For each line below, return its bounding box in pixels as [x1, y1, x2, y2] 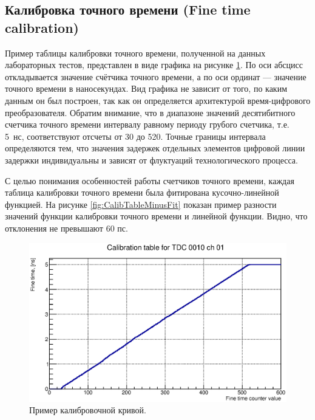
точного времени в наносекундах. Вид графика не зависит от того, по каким [5, 82, 287, 95]
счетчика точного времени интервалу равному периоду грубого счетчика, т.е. [5, 118, 290, 131]
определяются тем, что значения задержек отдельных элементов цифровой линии [5, 142, 305, 154]
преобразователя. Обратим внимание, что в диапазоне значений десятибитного [5, 106, 296, 119]
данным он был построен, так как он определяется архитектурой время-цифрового [5, 94, 311, 106]
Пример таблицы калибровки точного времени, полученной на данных [5, 46, 266, 59]
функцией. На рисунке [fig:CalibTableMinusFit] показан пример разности [5, 198, 277, 210]
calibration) [5, 18, 79, 36]
